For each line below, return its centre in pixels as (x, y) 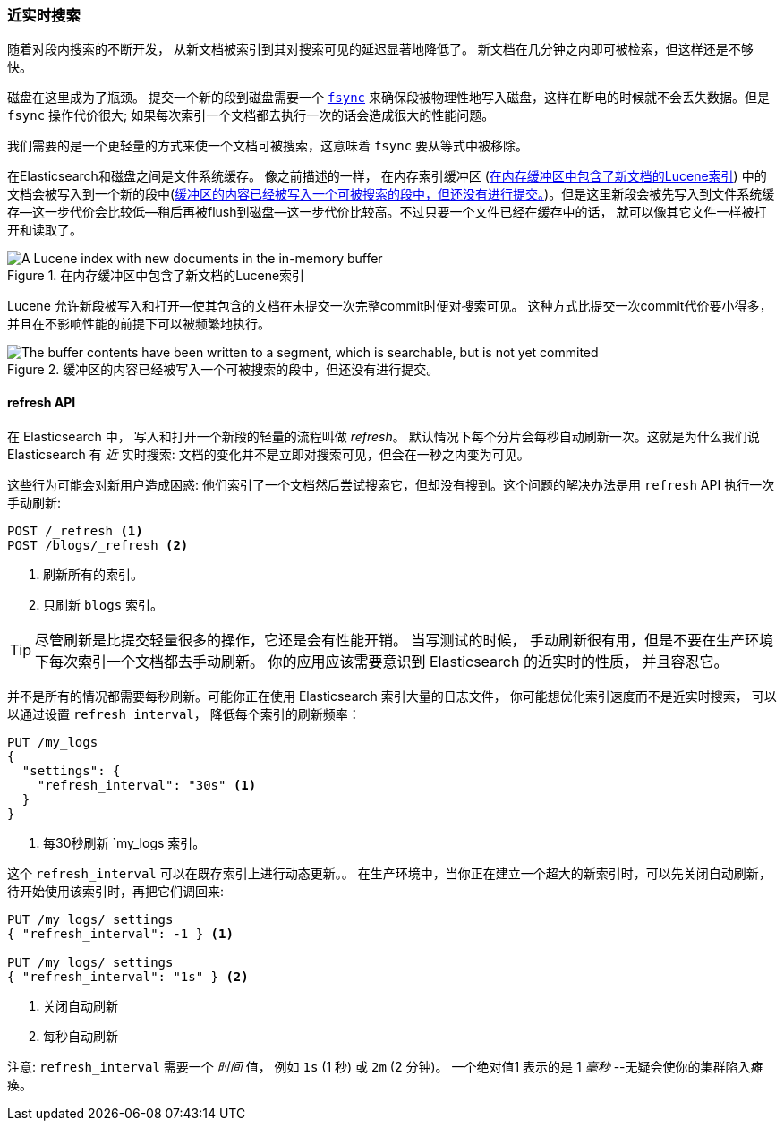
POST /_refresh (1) (75, 530)
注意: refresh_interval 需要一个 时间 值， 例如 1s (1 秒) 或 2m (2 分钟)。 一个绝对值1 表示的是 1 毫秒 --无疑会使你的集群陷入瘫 (385, 1066)
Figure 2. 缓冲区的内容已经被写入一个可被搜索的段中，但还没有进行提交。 (223, 370)
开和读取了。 (45, 230)
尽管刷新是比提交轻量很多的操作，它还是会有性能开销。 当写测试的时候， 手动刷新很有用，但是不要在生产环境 (405, 640)
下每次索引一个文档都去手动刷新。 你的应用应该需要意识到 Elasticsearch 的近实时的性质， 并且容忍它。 (382, 661)
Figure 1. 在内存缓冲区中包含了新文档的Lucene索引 (156, 276)
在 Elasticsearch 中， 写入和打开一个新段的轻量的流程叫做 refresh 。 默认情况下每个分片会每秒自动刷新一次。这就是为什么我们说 (383, 436)
